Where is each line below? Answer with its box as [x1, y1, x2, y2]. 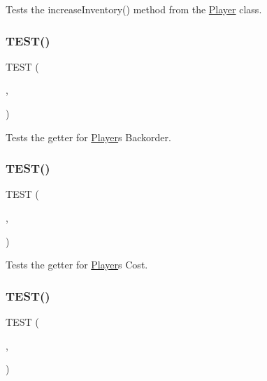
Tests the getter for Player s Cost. [6, 257, 148, 272]
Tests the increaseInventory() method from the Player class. [6, 2, 262, 16]
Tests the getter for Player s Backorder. [6, 129, 171, 144]
